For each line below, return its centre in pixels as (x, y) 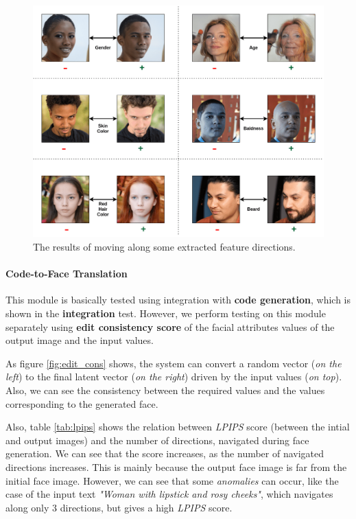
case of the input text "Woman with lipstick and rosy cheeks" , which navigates (169, 494)
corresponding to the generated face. (82, 403)
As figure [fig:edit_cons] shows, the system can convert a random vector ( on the (174, 363)
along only (27, 507)
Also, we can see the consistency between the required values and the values (165, 390)
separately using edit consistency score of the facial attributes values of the (170, 326)
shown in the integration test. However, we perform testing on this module (166, 313)
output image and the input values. (80, 340)
